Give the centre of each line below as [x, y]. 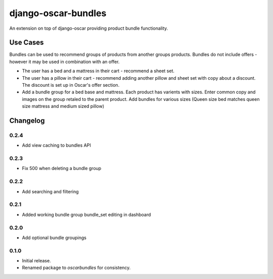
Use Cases [27, 43]
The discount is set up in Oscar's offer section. [71, 85]
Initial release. [36, 261]
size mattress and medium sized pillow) [63, 106]
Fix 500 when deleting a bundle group [62, 169]
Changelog [27, 121]
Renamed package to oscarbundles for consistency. [76, 268]
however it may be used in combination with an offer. [64, 62]
